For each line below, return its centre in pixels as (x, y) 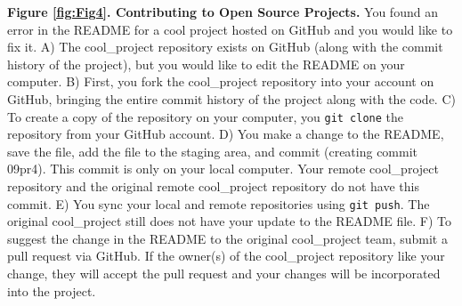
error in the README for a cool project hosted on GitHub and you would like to (230, 29)
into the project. (52, 290)
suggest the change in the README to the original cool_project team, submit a (227, 238)
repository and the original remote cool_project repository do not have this (213, 186)
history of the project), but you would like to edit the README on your (206, 64)
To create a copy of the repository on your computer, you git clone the (206, 116)
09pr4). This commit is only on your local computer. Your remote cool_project (223, 169)
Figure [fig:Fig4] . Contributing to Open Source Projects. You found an (223, 12)
